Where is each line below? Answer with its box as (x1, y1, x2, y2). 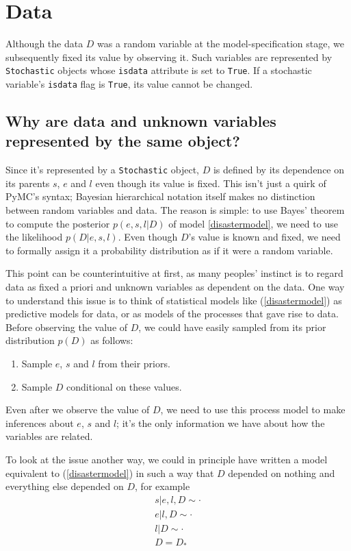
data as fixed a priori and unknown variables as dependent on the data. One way (5, 280, 345, 294)
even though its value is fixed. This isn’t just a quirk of (95, 175, 326, 190)
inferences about (5, 415, 74, 430)
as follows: (90, 333, 133, 347)
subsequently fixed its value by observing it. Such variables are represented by (5, 49, 333, 64)
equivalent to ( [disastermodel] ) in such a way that (5, 465, 214, 480)
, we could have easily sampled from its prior (138, 319, 326, 334)
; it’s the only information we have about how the (116, 415, 325, 430)
